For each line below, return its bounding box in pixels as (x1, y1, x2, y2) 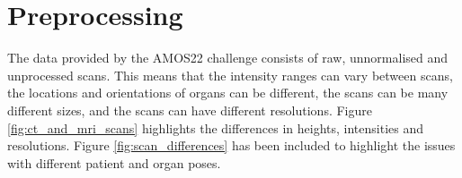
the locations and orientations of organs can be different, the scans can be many (7, 83, 449, 102)
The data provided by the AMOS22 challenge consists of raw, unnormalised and (7, 48, 449, 67)
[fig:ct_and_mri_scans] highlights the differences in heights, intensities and (7, 118, 424, 137)
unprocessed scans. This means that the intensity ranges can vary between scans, (7, 65, 453, 84)
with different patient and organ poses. (7, 153, 221, 172)
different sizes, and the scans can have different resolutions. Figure (7, 100, 372, 119)
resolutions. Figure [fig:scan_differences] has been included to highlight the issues (7, 136, 456, 155)
